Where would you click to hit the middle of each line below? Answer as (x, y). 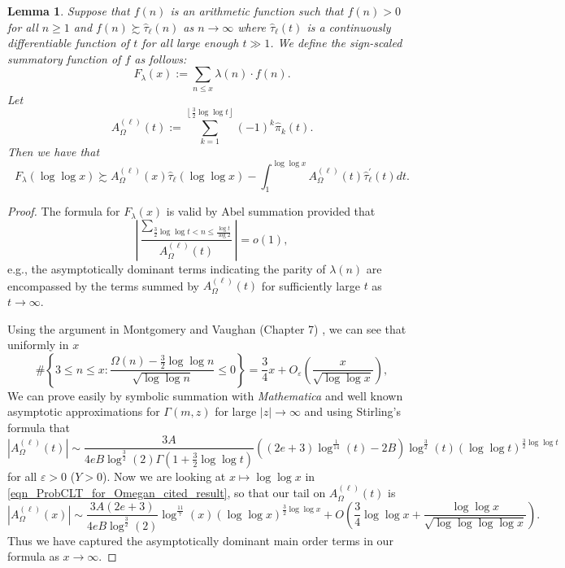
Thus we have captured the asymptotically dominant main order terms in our (200, 540)
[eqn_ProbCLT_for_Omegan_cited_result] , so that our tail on (167, 493)
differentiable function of (69, 43)
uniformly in (38, 345)
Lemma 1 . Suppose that (69, 11)
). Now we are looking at (164, 476)
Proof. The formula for (64, 211)
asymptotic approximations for (84, 411)
